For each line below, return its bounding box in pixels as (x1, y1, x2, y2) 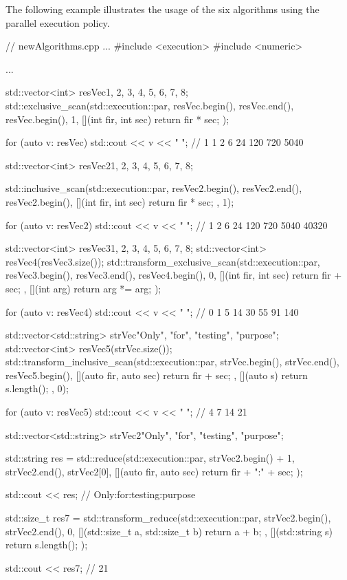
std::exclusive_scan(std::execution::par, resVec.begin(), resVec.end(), (5, 98, 294, 112)
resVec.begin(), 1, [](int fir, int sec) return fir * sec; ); (5, 111, 230, 126)
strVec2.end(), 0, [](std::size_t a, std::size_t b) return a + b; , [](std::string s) (5, 524, 333, 538)
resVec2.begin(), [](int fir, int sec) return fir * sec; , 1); (5, 194, 234, 208)
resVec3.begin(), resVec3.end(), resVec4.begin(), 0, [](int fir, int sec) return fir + (5, 268, 342, 282)
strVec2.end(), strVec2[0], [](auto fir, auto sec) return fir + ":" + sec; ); (5, 464, 303, 478)
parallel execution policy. (5, 15, 110, 30)
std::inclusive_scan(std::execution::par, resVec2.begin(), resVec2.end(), (5, 181, 302, 195)
